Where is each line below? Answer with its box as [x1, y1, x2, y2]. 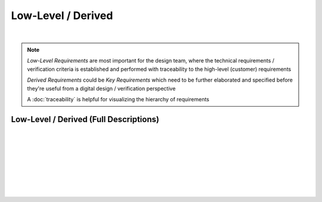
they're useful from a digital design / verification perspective [27, 85, 176, 92]
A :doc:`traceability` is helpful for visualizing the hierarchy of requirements [27, 95, 210, 102]
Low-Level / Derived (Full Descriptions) [11, 114, 159, 125]
